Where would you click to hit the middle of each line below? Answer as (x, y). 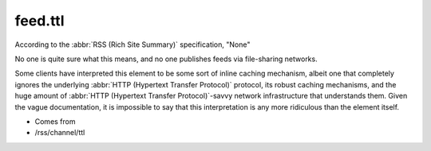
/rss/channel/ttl (60, 133)
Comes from (55, 121)
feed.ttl (40, 21)
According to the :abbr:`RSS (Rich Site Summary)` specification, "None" (132, 45)
